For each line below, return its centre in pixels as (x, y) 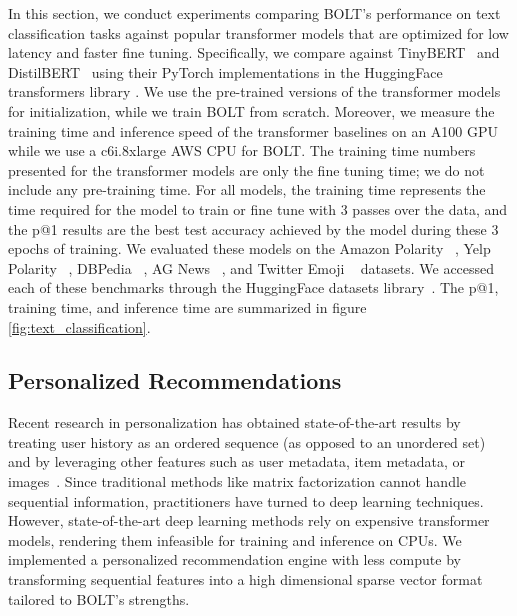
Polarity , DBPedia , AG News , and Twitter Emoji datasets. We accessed (251, 267)
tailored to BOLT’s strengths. (99, 598)
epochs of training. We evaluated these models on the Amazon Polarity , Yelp (249, 248)
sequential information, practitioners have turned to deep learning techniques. (246, 500)
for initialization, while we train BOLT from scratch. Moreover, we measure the (251, 110)
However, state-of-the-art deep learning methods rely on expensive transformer (249, 520)
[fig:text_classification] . (79, 326)
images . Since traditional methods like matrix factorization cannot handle (237, 481)
